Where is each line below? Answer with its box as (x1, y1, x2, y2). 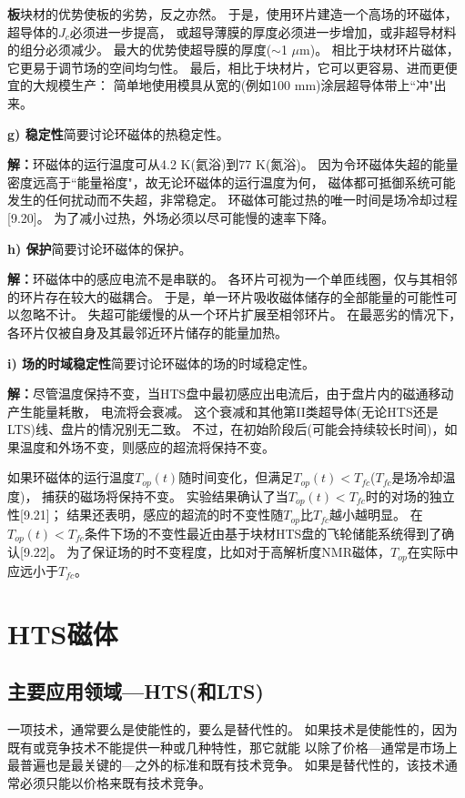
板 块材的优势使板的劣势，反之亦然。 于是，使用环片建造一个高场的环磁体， (7, 5, 458, 23)
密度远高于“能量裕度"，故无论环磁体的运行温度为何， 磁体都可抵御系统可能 (7, 172, 456, 191)
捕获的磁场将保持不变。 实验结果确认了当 (42, 486, 288, 505)
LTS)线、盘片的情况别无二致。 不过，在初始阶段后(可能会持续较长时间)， (7, 419, 445, 439)
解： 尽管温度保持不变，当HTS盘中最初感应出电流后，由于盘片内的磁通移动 (7, 384, 454, 403)
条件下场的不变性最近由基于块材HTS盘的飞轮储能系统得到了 (84, 523, 442, 542)
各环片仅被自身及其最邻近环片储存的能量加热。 (7, 322, 288, 341)
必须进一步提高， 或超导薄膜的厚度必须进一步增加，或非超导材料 (69, 22, 457, 41)
